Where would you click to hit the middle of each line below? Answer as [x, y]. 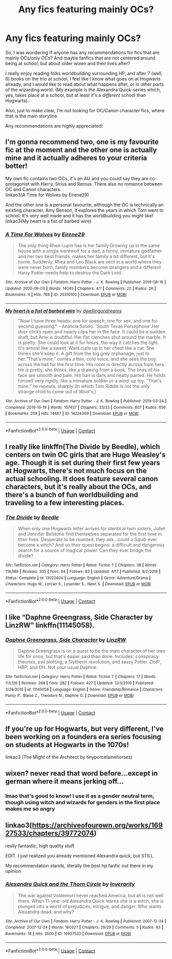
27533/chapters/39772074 [50, 834]
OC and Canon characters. [34, 189]
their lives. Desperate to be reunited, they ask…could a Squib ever [87, 540]
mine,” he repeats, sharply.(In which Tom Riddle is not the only [84, 386]
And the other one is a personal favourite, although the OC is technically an [84, 205]
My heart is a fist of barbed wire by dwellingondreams [63, 311]
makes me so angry [30, 809]
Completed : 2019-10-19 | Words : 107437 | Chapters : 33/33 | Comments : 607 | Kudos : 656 [86, 407]
